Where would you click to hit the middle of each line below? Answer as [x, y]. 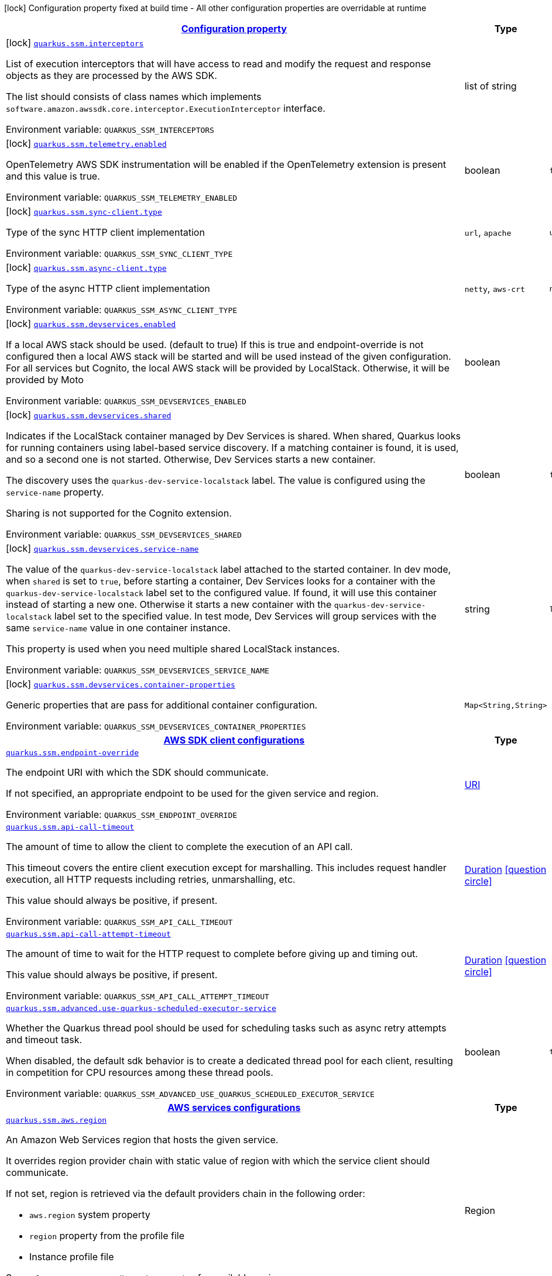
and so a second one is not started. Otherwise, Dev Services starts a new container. [191, 459]
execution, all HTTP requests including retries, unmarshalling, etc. [151, 879]
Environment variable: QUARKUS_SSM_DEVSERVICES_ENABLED [126, 401]
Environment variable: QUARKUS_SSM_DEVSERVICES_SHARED [124, 534]
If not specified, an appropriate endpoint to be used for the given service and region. [192, 793]
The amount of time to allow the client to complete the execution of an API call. [179, 847]
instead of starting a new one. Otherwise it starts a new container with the [169, 604]
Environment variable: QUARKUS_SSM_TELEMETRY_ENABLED [122, 197]
